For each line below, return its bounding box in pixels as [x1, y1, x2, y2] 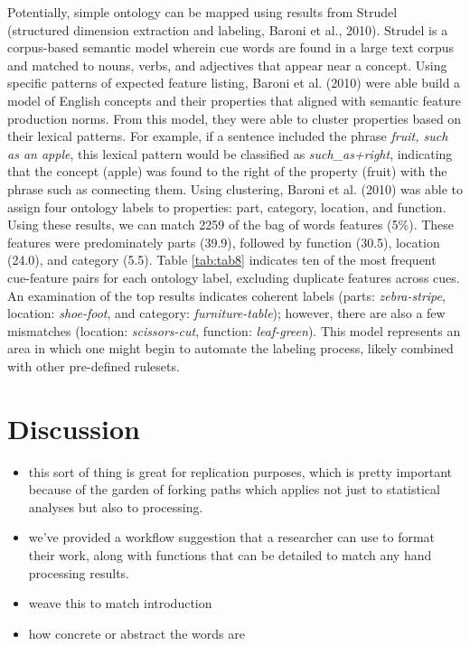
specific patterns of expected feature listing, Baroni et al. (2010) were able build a [7, 73, 461, 92]
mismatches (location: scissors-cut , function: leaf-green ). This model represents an [7, 321, 461, 340]
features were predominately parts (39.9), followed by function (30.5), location [7, 232, 440, 251]
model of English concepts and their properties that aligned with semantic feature [7, 90, 461, 109]
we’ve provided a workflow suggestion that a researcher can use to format [28, 528, 436, 547]
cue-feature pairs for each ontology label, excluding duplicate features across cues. [7, 267, 460, 286]
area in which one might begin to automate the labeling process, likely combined [7, 339, 454, 358]
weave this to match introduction [28, 594, 212, 613]
